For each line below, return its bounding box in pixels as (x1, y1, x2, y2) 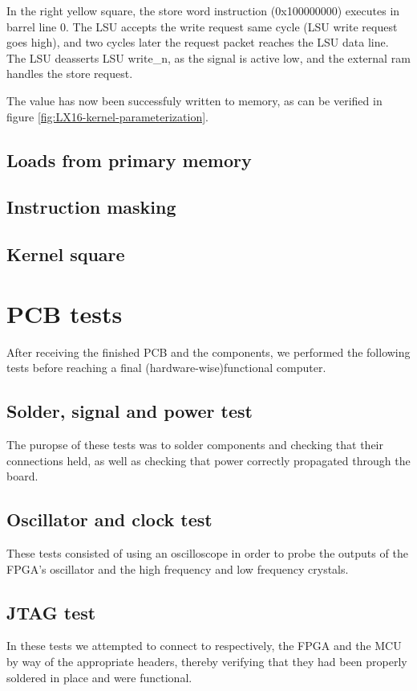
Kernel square (6, 242, 125, 267)
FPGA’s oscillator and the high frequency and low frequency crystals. (6, 560, 349, 577)
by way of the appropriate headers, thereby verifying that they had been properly (6, 652, 407, 669)
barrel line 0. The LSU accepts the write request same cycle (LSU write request (6, 18, 398, 35)
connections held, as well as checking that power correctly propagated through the (6, 452, 411, 468)
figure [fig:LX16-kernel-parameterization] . (6, 108, 209, 125)
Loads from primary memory (6, 147, 252, 172)
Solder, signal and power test (6, 399, 253, 423)
